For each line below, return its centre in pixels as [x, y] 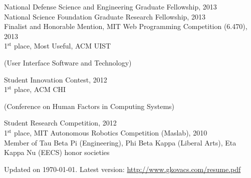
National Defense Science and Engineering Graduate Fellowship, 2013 [110, 6]
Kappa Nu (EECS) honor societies [57, 152]
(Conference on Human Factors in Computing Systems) [89, 106]
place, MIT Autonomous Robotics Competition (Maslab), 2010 [111, 132]
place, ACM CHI [40, 89]
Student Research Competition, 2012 [60, 123]
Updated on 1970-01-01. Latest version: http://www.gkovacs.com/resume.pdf [122, 169]
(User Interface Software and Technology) [68, 62]
